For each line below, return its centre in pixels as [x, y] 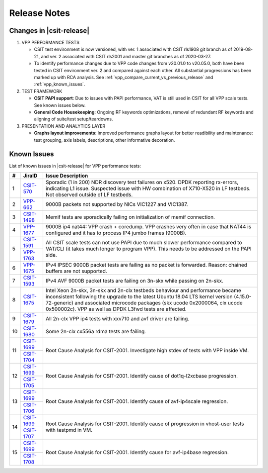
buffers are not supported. [76, 271]
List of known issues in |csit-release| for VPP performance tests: [75, 166]
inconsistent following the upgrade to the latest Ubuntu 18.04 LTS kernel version [139, 296]
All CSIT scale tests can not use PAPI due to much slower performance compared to [144, 243]
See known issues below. [60, 105]
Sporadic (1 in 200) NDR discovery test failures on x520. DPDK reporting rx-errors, [142, 182]
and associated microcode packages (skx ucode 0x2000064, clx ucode [159, 302]
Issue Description [67, 176]
